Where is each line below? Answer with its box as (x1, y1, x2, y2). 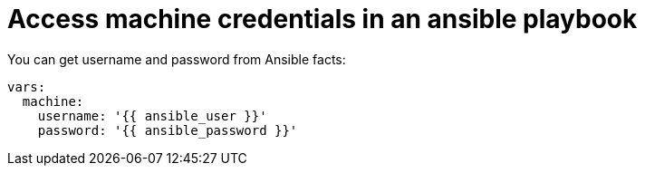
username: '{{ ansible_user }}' (37, 108, 267, 123)
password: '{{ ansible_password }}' (37, 122, 298, 138)
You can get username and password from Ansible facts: (7, 51, 346, 67)
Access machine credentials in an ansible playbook (7, 4, 638, 34)
